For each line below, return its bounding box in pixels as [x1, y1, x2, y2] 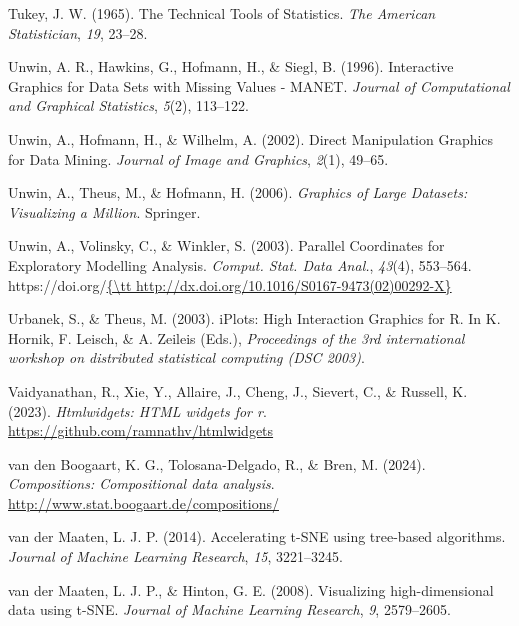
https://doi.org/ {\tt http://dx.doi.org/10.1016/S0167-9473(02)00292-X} [8, 274, 452, 295]
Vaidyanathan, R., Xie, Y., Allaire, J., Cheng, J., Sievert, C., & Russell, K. [8, 380, 468, 401]
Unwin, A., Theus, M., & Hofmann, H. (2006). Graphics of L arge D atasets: [8, 182, 468, 203]
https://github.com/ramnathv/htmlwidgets [8, 420, 274, 441]
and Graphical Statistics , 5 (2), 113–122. [8, 95, 249, 116]
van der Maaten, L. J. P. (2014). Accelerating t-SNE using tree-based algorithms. [8, 526, 506, 547]
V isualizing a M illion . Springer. [8, 201, 201, 222]
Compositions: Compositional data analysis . [8, 473, 275, 494]
